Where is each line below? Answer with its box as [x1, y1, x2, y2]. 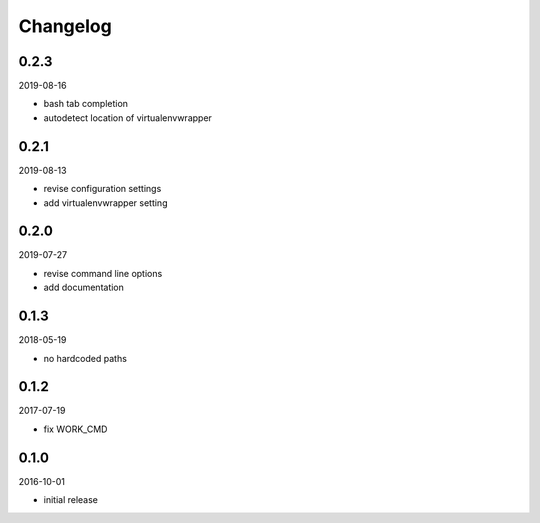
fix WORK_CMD [43, 423, 108, 435]
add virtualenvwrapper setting [43, 196, 168, 209]
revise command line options [43, 267, 163, 279]
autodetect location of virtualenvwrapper [43, 111, 212, 124]
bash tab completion [43, 98, 129, 110]
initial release [43, 494, 99, 506]
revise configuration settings [43, 183, 162, 195]
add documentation [43, 281, 125, 294]
